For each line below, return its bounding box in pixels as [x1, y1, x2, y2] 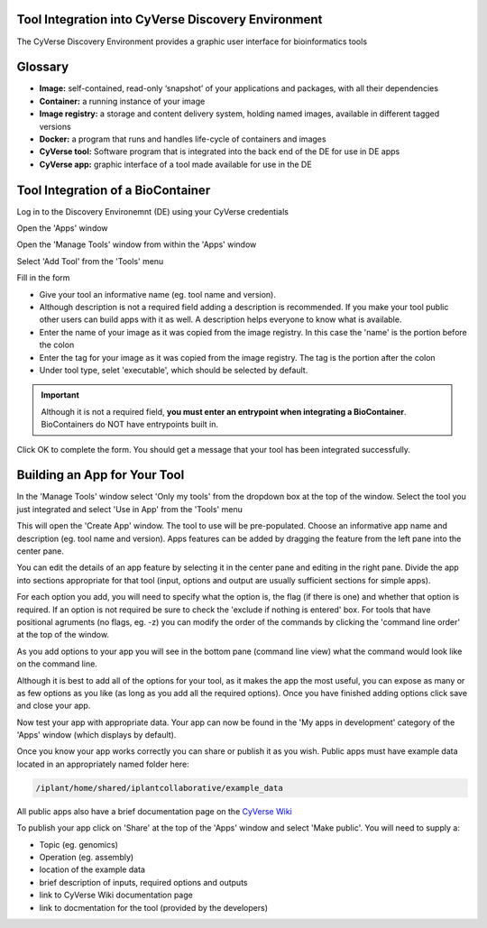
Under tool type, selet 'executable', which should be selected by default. [39, 364, 308, 375]
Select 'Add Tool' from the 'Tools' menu [16, 255, 164, 266]
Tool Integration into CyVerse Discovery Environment [16, 12, 323, 27]
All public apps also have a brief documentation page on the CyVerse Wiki [16, 805, 292, 816]
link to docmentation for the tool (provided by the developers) [39, 902, 268, 913]
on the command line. [16, 658, 98, 669]
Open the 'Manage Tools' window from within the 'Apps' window [16, 239, 257, 250]
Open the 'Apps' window [16, 223, 108, 234]
